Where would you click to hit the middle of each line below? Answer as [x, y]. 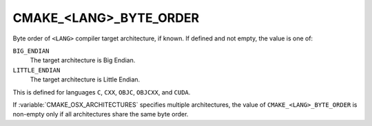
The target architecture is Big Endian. [83, 60]
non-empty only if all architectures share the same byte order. [101, 114]
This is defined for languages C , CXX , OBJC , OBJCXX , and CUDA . [102, 92]
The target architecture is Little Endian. [85, 79]
